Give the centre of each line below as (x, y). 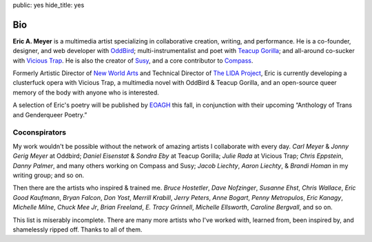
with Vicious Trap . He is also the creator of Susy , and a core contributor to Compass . (133, 60)
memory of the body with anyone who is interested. (86, 92)
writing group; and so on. (49, 175)
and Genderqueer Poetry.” (50, 114)
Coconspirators (40, 132)
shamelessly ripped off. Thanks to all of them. (77, 229)
